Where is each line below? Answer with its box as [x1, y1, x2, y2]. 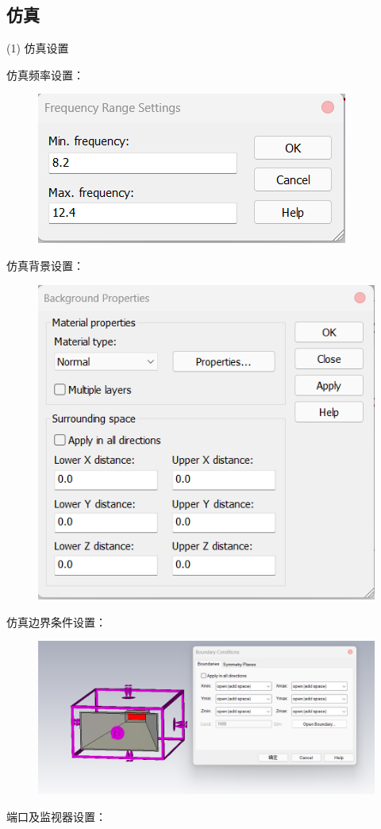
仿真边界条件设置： [6, 613, 106, 630]
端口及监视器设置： [6, 808, 106, 824]
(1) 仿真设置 [6, 40, 69, 56]
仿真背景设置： [6, 256, 84, 273]
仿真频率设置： [6, 66, 84, 83]
